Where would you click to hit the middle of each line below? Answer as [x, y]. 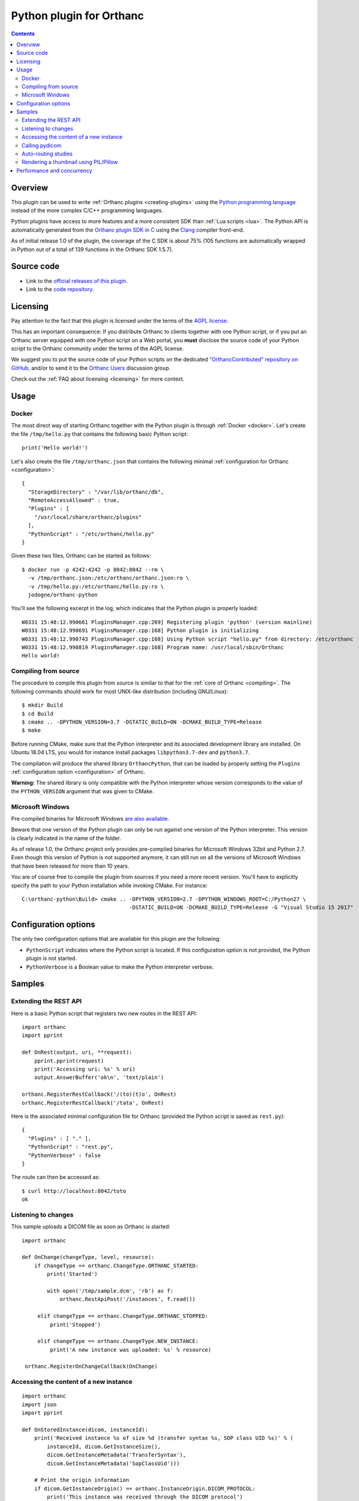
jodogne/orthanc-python [63, 595]
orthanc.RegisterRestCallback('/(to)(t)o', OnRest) [99, 1095]
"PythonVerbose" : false [64, 1155]
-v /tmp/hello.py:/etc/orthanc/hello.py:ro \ [96, 586]
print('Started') [73, 1274]
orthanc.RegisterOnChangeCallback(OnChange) [91, 1367]
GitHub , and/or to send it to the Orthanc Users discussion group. [91, 368]
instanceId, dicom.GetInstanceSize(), [104, 1446]
